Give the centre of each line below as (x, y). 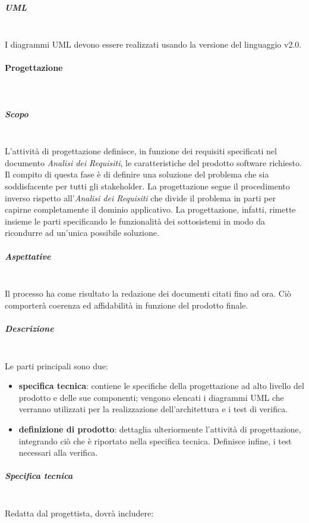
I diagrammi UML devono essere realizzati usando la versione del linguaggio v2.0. (153, 44)
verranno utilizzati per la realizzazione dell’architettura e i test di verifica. (153, 409)
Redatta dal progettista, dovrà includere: (79, 513)
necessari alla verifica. (58, 452)
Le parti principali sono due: (56, 365)
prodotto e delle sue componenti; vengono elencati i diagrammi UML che (151, 397)
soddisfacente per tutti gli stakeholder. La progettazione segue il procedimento (147, 186)
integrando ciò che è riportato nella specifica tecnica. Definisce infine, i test (155, 440)
